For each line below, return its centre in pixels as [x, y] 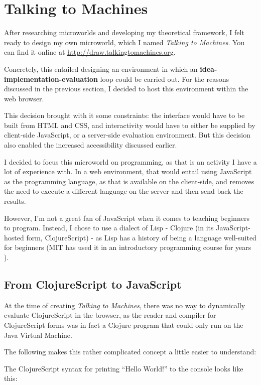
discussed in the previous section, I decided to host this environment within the [126, 89]
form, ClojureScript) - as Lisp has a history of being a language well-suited [141, 237]
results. [15, 201]
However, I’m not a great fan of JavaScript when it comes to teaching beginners [127, 218]
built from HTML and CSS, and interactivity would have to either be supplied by [130, 125]
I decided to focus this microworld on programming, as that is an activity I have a [130, 161]
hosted [14, 237]
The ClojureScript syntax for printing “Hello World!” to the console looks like [124, 368]
